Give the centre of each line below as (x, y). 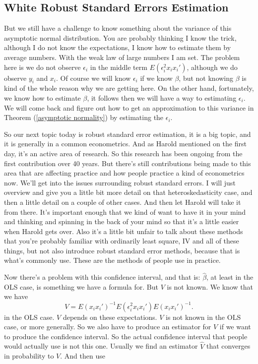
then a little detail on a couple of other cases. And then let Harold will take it (123, 202)
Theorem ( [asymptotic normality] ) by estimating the (84, 117)
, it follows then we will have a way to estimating (162, 97)
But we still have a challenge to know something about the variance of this (118, 28)
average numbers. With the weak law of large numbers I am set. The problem (122, 57)
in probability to (29, 356)
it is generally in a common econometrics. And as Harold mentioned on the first (125, 144)
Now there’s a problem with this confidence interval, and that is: (102, 277)
